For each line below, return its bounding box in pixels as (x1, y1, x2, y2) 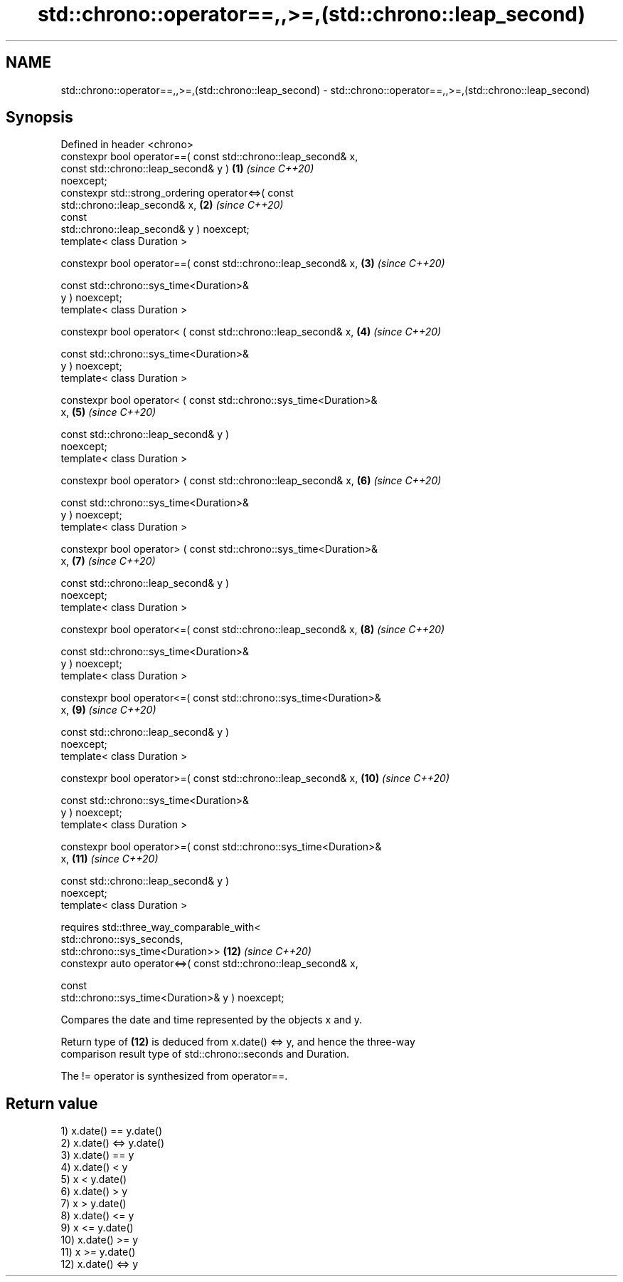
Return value (6, 1094, 98, 1112)
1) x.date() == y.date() (60, 1125, 162, 1137)
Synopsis (6, 108, 73, 127)
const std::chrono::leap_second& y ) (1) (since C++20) (60, 162, 314, 175)
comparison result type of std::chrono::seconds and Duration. (60, 1048, 350, 1060)
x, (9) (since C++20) (60, 704, 156, 716)
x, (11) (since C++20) (60, 853, 159, 865)
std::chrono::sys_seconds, (60, 933, 183, 946)
